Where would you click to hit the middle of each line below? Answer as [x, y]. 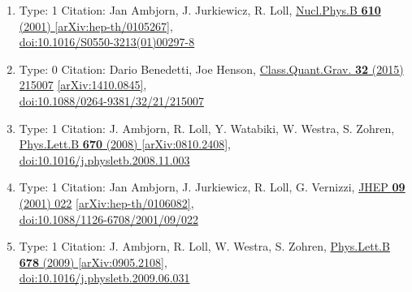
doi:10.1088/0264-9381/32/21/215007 [111, 100]
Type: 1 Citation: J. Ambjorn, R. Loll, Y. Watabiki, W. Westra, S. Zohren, [207, 128]
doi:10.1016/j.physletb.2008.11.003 [104, 159]
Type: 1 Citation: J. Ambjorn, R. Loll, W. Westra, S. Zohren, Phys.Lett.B [204, 246]
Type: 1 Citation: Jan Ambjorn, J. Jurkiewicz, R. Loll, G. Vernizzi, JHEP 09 [212, 187]
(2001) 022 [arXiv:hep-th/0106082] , [106, 202]
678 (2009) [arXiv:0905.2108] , [93, 262]
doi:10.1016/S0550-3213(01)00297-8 [107, 42]
